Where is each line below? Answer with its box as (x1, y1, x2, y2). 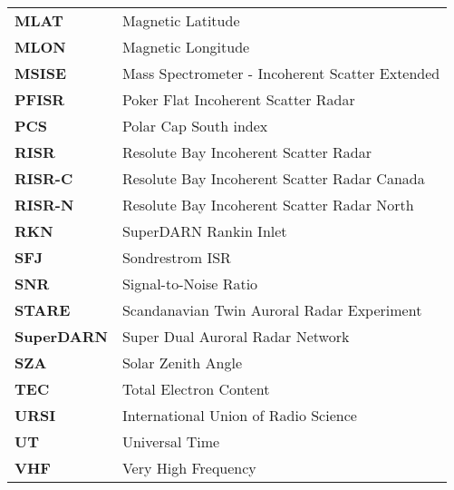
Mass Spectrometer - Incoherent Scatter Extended (121, 63, 440, 83)
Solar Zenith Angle (121, 352, 242, 373)
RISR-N (14, 194, 74, 215)
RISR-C (14, 168, 73, 189)
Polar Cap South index (121, 115, 268, 136)
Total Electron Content (121, 378, 270, 399)
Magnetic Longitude (121, 36, 250, 57)
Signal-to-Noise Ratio (121, 273, 258, 294)
